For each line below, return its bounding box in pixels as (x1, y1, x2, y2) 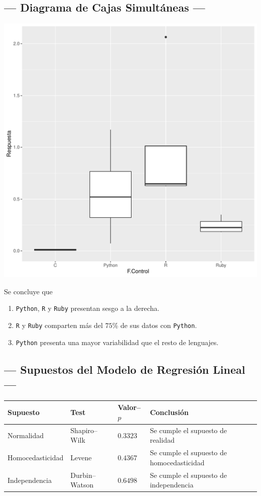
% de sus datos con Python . (112, 320, 197, 330)
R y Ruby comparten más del (16, 320, 103, 330)
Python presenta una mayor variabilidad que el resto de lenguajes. (16, 337, 219, 347)
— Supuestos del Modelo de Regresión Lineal (4, 361, 245, 377)
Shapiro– (70, 425, 98, 435)
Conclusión (150, 407, 189, 418)
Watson (70, 479, 94, 490)
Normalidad (8, 430, 44, 440)
